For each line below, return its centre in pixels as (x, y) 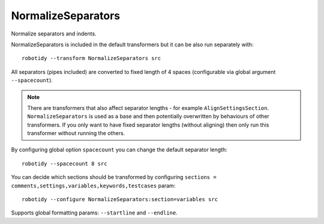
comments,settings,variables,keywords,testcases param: (93, 186)
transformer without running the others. (76, 133)
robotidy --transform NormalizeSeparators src (91, 58)
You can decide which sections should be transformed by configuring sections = (114, 177)
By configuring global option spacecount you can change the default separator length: (119, 150)
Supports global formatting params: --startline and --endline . (94, 213)
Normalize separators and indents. (54, 34)
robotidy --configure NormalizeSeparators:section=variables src (120, 199)
